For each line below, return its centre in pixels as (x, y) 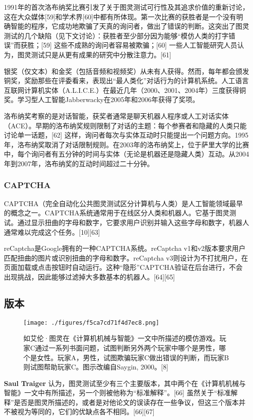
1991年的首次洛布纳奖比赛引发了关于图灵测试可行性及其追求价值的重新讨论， (126, 7)
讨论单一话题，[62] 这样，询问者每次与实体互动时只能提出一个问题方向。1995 (126, 135)
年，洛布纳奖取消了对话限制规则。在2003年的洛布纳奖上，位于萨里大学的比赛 (126, 144)
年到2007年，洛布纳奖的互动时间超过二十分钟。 (79, 163)
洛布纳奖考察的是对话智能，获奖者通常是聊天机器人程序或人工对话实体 (116, 115)
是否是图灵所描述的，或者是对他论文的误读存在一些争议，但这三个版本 (126, 402)
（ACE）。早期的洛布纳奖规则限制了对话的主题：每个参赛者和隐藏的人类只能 (125, 125)
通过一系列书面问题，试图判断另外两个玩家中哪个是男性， (127, 347)
